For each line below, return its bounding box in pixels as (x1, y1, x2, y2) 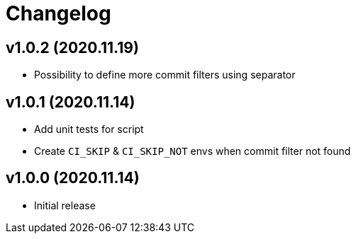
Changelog (6, 1, 111, 25)
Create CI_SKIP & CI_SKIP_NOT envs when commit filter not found (34, 145, 351, 158)
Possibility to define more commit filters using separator (34, 69, 296, 81)
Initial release (34, 199, 96, 211)
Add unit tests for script (34, 123, 144, 136)
